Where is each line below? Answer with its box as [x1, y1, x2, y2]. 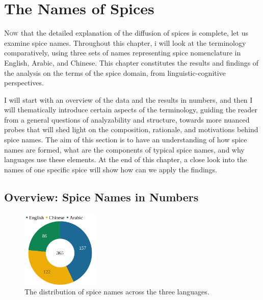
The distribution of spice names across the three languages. [24, 286, 209, 297]
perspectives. [4, 77, 44, 88]
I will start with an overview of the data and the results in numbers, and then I [4, 94, 253, 105]
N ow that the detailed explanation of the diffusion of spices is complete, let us [4, 27, 248, 38]
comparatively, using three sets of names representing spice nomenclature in [4, 47, 241, 58]
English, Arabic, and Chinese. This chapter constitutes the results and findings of [4, 57, 259, 68]
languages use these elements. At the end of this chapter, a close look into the [4, 154, 247, 165]
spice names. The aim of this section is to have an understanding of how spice [4, 134, 247, 145]
